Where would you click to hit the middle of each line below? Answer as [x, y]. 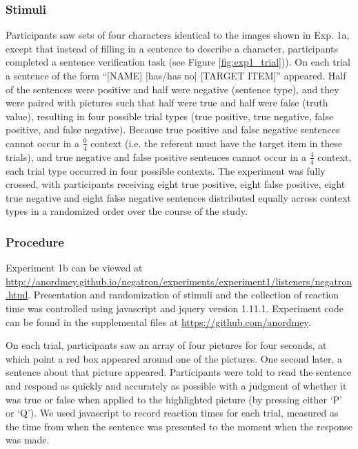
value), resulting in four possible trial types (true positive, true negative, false [170, 116]
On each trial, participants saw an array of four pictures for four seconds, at [166, 345]
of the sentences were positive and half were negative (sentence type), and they [172, 89]
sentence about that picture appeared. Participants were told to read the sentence [179, 372]
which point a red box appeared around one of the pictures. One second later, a [174, 358]
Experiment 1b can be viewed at [74, 268]
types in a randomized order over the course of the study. [127, 211]
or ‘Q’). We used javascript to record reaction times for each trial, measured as [172, 413]
